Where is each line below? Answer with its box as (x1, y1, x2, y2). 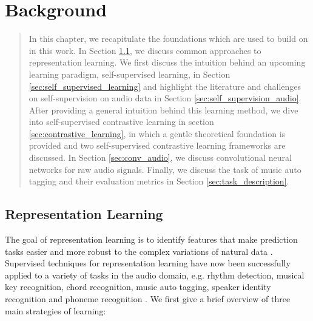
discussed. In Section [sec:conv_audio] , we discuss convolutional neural (29, 151, 292, 164)
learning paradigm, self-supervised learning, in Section (29, 67, 231, 80)
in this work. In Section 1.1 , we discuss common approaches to (29, 44, 261, 56)
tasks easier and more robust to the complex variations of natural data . (5, 245, 273, 257)
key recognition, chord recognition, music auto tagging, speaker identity (5, 280, 271, 293)
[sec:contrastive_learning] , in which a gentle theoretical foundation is (29, 127, 286, 140)
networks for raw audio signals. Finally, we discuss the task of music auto (29, 163, 301, 175)
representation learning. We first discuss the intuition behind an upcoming (29, 56, 306, 69)
